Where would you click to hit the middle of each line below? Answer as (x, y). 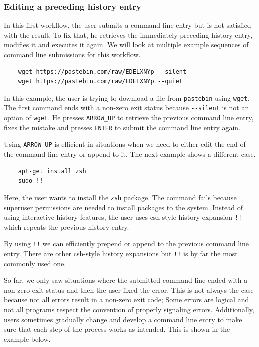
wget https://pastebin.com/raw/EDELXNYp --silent (102, 72)
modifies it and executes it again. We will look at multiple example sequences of (126, 45)
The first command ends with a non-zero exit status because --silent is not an (127, 108)
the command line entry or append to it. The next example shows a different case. (130, 154)
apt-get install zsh (52, 171)
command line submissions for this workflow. (72, 54)
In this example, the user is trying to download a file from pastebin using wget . (127, 98)
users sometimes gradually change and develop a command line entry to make (123, 319)
